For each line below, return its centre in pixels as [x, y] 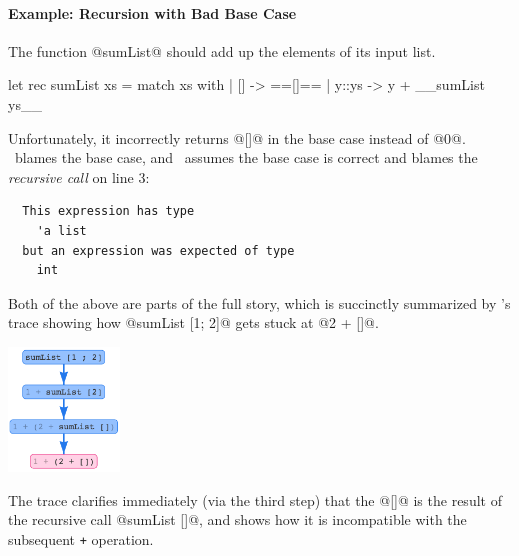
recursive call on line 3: [79, 176]
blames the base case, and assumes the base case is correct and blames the [246, 157]
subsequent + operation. [81, 538]
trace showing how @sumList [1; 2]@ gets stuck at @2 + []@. [193, 322]
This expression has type [108, 211]
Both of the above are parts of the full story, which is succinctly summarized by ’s [259, 302]
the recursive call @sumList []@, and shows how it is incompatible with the [237, 519]
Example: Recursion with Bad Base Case [152, 12]
